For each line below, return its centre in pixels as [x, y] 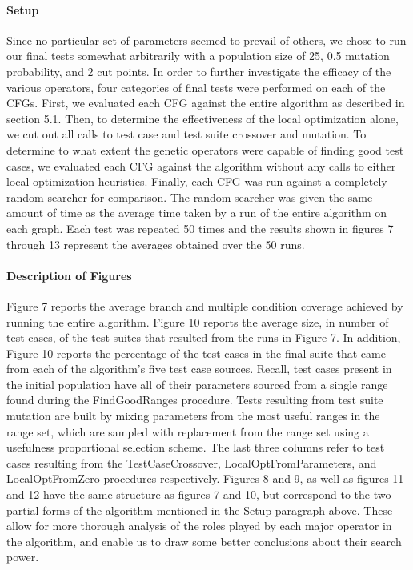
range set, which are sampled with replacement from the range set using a [188, 431]
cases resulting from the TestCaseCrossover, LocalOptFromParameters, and [192, 462]
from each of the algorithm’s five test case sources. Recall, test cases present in [199, 369]
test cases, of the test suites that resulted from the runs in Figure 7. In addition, [204, 337]
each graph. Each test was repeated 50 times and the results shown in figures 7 [200, 228]
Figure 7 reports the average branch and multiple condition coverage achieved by [205, 305]
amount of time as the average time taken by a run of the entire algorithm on [197, 213]
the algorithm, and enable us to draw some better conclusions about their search [204, 541]
